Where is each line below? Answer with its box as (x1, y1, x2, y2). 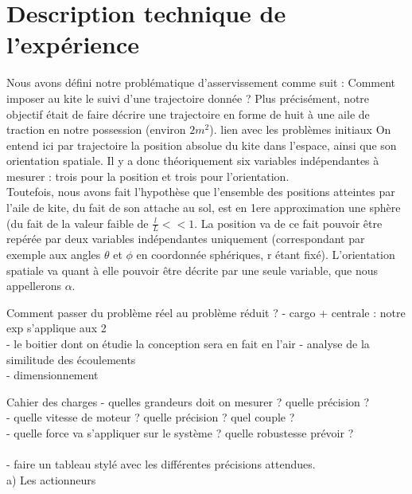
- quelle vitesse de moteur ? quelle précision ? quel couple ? (6, 409, 295, 425)
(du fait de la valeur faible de (6, 214, 149, 231)
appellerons (6, 277, 61, 294)
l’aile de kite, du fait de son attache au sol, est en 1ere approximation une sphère (6, 199, 401, 216)
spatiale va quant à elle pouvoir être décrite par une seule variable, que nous (6, 261, 379, 278)
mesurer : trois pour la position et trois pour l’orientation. (6, 167, 290, 184)
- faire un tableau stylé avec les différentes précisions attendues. (6, 456, 316, 472)
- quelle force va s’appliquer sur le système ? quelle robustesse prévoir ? (6, 425, 354, 441)
